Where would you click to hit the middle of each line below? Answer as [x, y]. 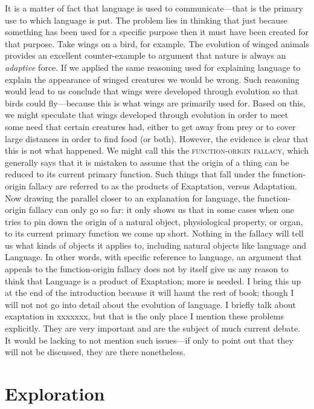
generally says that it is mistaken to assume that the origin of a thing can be [147, 162]
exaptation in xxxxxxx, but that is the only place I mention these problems [144, 316]
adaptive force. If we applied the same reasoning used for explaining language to [153, 67]
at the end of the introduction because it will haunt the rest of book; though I [149, 293]
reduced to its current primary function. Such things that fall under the [137, 174]
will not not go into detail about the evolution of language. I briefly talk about [150, 304]
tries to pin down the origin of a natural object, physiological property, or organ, [154, 221]
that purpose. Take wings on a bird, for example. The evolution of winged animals [157, 43]
